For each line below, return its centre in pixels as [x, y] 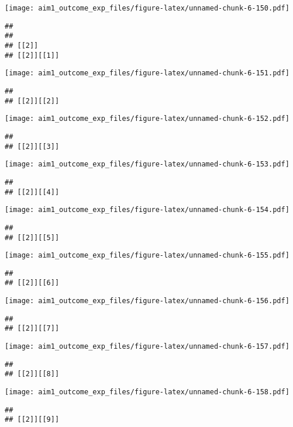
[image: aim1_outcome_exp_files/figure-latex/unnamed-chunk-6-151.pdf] [147, 73]
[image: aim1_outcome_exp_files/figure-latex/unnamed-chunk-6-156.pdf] [147, 301]
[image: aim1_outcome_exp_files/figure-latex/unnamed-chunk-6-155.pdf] [147, 256]
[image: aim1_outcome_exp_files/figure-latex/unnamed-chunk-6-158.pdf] [147, 392]
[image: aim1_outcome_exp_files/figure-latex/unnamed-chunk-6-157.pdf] [147, 347]
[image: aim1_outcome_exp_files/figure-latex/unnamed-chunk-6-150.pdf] [147, 8]
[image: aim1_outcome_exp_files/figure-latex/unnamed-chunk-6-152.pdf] [147, 119]
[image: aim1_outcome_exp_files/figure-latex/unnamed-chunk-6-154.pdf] [147, 210]
